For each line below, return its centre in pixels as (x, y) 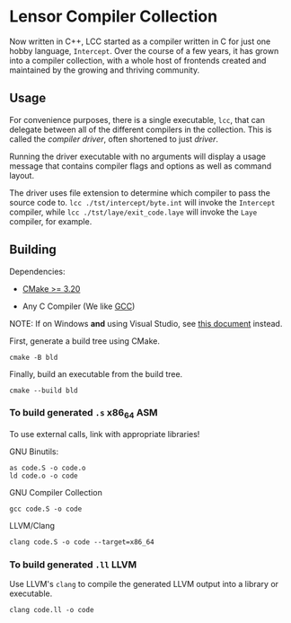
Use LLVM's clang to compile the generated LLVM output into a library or (144, 584)
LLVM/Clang (32, 526)
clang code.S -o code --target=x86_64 (82, 542)
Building (33, 250)
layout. (22, 175)
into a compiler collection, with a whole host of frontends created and (138, 60)
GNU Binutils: (34, 452)
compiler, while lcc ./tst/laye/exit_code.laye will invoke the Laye (133, 212)
